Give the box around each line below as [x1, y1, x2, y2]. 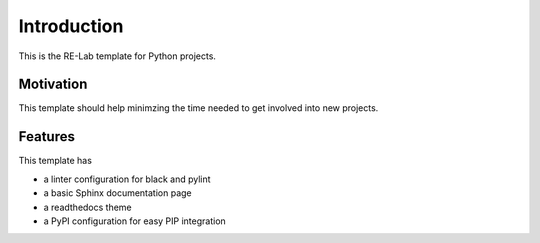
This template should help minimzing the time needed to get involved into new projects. [18, 102, 379, 114]
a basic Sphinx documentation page [43, 187, 192, 199]
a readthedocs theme [43, 201, 132, 213]
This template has [18, 155, 92, 167]
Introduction [18, 15, 124, 37]
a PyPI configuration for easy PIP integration [43, 215, 227, 227]
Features [18, 128, 75, 145]
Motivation [18, 76, 88, 93]
